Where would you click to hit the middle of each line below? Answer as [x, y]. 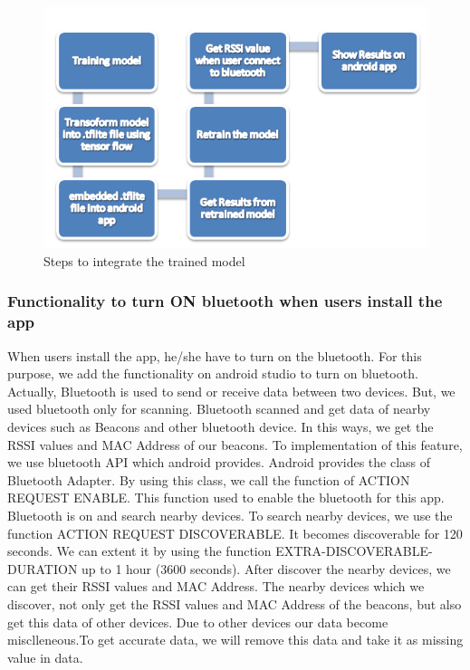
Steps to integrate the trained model [144, 260]
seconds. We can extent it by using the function [139, 551]
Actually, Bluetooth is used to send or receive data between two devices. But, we [231, 391]
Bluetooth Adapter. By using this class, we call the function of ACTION [209, 479]
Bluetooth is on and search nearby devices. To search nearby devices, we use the [230, 515]
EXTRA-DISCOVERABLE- [354, 551]
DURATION [43, 568]
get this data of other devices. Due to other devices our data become [198, 622]
